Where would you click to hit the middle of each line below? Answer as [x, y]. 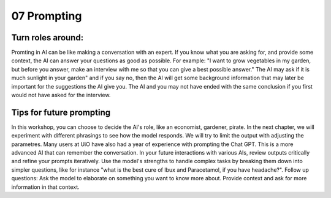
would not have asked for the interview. [61, 95]
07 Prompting [47, 16]
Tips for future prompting [61, 112]
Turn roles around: [48, 38]
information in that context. [45, 187]
